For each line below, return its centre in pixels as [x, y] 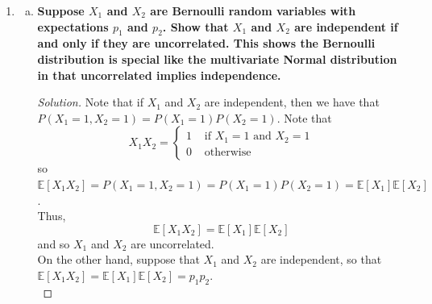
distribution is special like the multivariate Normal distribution [217, 58]
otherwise [228, 152]
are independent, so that [321, 259]
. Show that [195, 26]
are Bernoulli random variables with [253, 10]
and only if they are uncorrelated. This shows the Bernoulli [206, 43]
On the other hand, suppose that [118, 259]
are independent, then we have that [292, 102]
